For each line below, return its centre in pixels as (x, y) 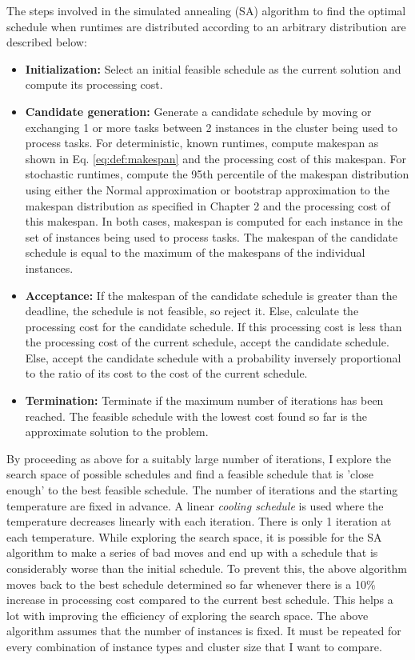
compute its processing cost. (94, 84)
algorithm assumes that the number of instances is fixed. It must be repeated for (204, 631)
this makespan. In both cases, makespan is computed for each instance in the (214, 221)
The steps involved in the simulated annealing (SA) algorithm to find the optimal (206, 10)
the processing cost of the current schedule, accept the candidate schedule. (207, 342)
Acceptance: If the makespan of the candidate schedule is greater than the (211, 295)
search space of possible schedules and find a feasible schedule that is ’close (190, 474)
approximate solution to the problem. (117, 432)
